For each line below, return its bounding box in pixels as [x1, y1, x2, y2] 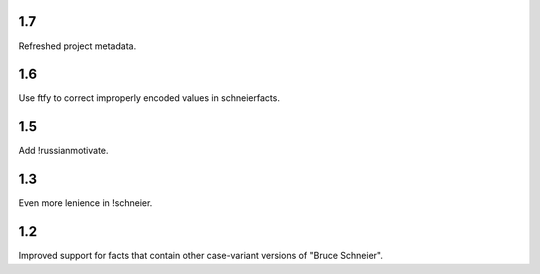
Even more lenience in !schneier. [18, 197, 153, 209]
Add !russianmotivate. [18, 145, 109, 157]
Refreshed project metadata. [18, 40, 137, 52]
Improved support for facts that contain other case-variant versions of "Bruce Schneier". [18, 250, 384, 262]
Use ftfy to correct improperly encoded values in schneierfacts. [18, 92, 280, 104]
